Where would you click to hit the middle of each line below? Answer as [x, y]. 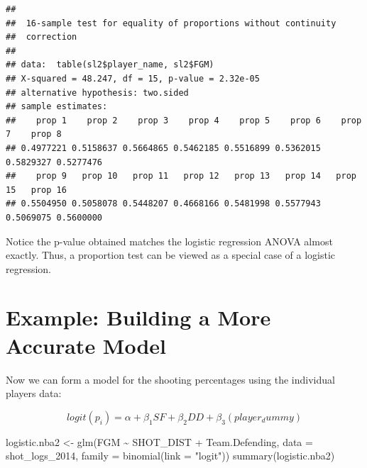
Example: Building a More [138, 317]
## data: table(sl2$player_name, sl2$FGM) [110, 65]
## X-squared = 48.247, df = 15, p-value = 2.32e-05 [133, 78]
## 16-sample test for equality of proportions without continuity [171, 23]
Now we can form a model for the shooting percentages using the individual [170, 379]
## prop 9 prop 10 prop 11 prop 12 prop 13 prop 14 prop [181, 176]
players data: [34, 393]
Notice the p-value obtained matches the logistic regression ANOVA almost [169, 241]
